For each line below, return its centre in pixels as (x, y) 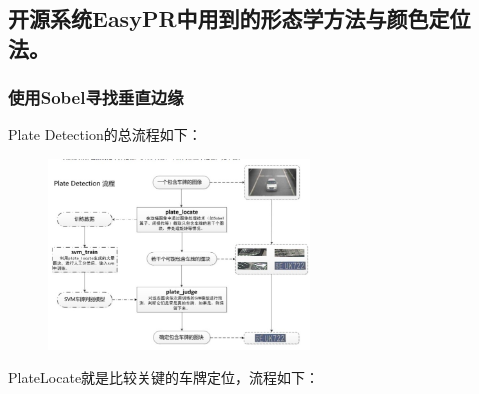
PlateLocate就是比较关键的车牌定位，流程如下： (164, 377)
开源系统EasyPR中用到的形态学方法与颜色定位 (239, 18)
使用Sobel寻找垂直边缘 (96, 97)
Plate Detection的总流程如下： (105, 134)
